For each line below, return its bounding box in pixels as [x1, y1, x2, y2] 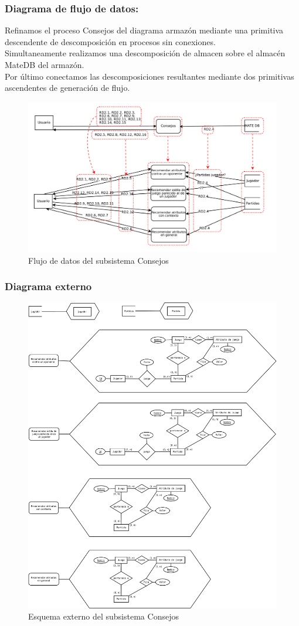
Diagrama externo [5, 279, 92, 294]
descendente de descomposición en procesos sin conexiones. [5, 35, 216, 47]
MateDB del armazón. [5, 59, 84, 70]
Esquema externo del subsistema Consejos [28, 610, 179, 622]
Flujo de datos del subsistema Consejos [28, 254, 169, 266]
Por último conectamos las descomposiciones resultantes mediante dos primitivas [5, 70, 294, 82]
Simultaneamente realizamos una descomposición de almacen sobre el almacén [5, 47, 286, 59]
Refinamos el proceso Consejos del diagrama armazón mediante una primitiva [5, 24, 284, 36]
